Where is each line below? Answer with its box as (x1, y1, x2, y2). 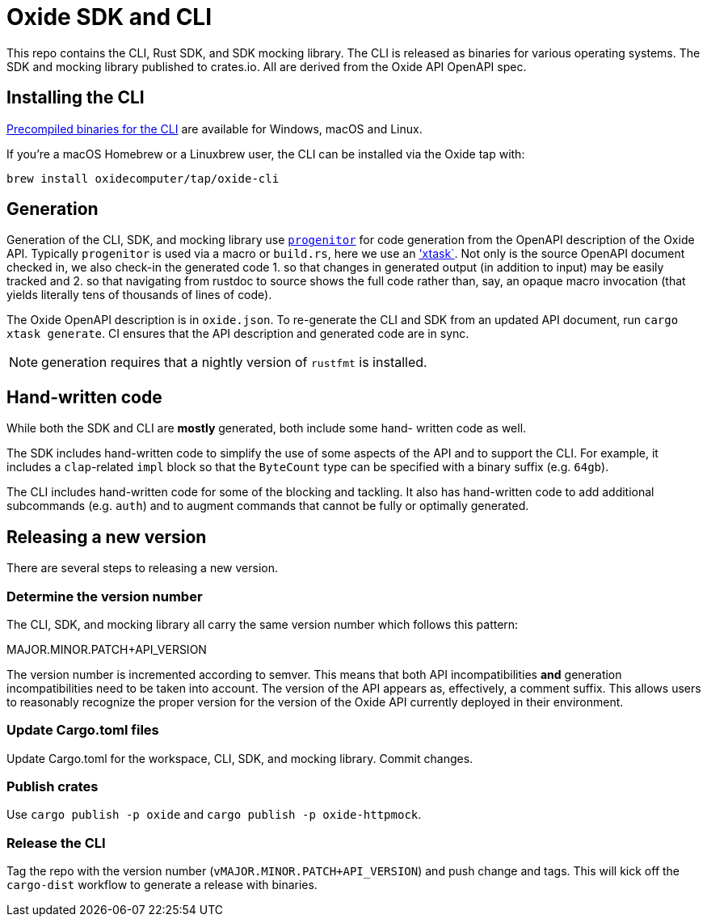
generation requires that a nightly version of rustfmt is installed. (41, 354, 427, 371)
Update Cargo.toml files (6, 722, 159, 739)
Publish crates (6, 778, 99, 794)
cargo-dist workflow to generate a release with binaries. (6, 878, 318, 892)
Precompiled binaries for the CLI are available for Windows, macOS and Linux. (6, 121, 423, 136)
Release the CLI (6, 834, 106, 851)
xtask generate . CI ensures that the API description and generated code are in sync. (6, 327, 469, 341)
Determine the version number (6, 588, 203, 605)
